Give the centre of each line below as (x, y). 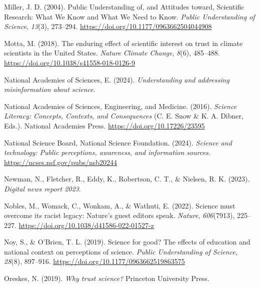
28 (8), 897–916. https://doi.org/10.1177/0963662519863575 (94, 261)
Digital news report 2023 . (42, 188)
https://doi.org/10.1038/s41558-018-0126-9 (69, 62)
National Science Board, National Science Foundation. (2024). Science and (118, 142)
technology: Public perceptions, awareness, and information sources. (107, 152)
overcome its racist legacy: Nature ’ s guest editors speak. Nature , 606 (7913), (119, 215)
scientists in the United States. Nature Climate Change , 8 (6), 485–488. (112, 53)
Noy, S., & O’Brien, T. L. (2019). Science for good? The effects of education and (127, 242)
